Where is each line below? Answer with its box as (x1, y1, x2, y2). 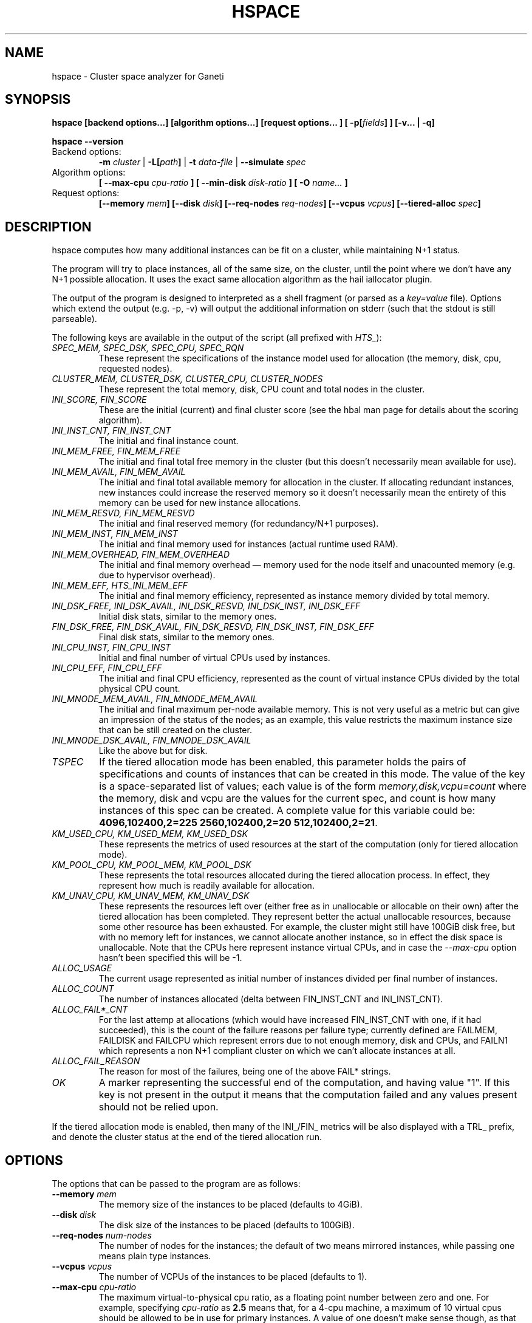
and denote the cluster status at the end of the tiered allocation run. (52, 1132, 322, 1143)
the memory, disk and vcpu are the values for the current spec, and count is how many (99, 792, 496, 805)
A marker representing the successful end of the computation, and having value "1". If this (98, 1076, 510, 1089)
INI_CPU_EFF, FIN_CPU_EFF (52, 663, 162, 674)
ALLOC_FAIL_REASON (52, 1056, 140, 1067)
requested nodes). (98, 363, 172, 374)
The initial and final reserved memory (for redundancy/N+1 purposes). (98, 518, 379, 529)
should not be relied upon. (98, 1101, 219, 1113)
